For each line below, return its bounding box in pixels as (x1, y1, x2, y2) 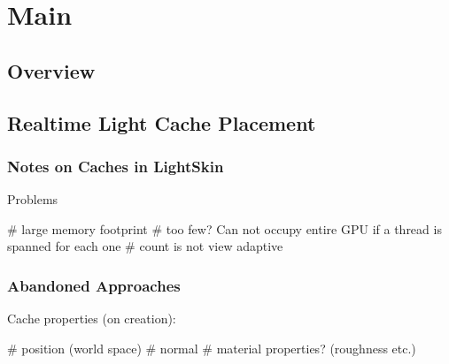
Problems (7, 190, 58, 209)
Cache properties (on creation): (7, 309, 176, 328)
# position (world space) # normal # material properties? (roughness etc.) (7, 338, 416, 357)
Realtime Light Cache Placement (7, 109, 316, 136)
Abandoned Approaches (7, 274, 181, 296)
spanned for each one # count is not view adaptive (7, 237, 283, 255)
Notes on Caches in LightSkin (7, 155, 224, 177)
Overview (7, 57, 96, 84)
